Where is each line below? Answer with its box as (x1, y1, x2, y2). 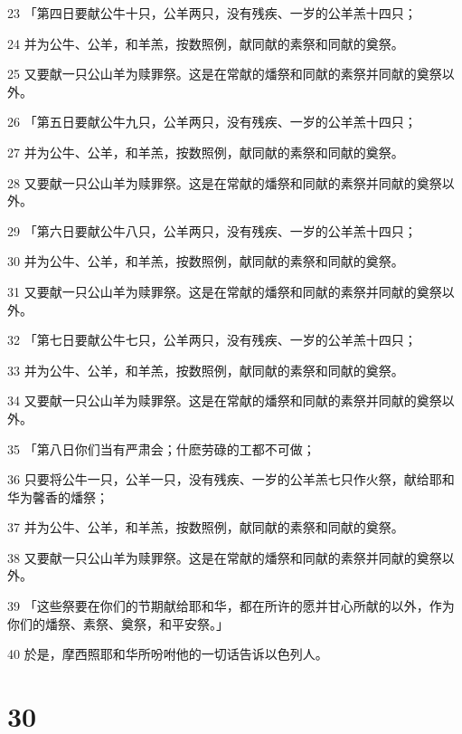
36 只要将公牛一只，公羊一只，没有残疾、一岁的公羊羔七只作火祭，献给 (7, 470, 429, 489)
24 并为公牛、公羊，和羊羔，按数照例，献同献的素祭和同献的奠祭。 (7, 33, 404, 52)
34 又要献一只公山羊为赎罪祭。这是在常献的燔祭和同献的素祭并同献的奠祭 (7, 391, 442, 410)
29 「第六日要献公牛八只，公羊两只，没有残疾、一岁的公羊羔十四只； (7, 221, 417, 240)
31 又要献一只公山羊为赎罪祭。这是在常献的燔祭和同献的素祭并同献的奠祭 (7, 281, 442, 300)
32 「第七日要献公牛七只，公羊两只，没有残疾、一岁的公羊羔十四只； (7, 330, 417, 349)
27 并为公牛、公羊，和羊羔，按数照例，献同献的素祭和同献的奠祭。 (7, 142, 404, 161)
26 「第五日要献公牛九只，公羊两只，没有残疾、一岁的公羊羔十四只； (7, 112, 417, 131)
